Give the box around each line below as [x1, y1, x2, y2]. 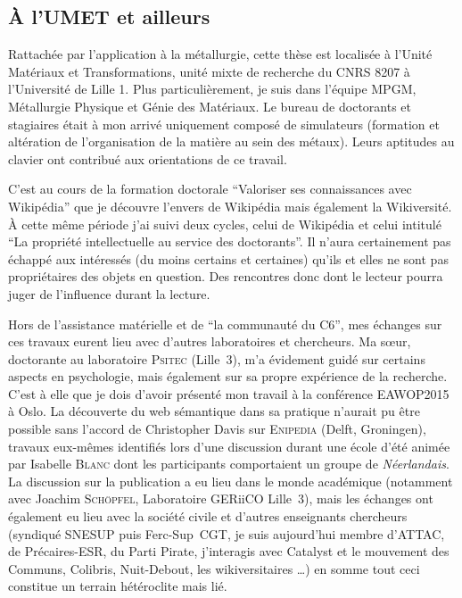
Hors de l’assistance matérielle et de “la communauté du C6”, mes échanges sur [8, 314, 442, 333]
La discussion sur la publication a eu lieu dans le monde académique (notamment [8, 471, 453, 490]
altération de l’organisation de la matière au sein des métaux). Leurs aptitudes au [8, 132, 455, 151]
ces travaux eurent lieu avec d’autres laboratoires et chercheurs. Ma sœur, [8, 332, 411, 351]
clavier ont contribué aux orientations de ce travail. [8, 149, 287, 168]
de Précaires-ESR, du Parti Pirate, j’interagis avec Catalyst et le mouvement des [8, 542, 450, 561]
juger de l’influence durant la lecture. [8, 284, 210, 303]
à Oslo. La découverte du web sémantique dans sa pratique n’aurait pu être [8, 402, 420, 420]
